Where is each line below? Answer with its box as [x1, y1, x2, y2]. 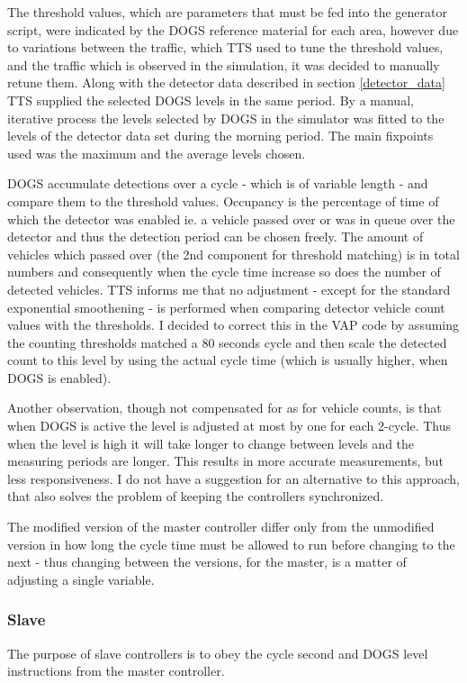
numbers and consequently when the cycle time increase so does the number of [7, 262, 441, 281]
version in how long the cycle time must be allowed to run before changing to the [7, 534, 455, 553]
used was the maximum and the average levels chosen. [7, 143, 306, 162]
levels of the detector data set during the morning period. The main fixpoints [7, 126, 434, 145]
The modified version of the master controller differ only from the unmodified [7, 517, 435, 536]
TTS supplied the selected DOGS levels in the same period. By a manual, [7, 90, 414, 109]
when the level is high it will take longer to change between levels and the [7, 433, 415, 452]
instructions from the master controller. [7, 661, 225, 680]
